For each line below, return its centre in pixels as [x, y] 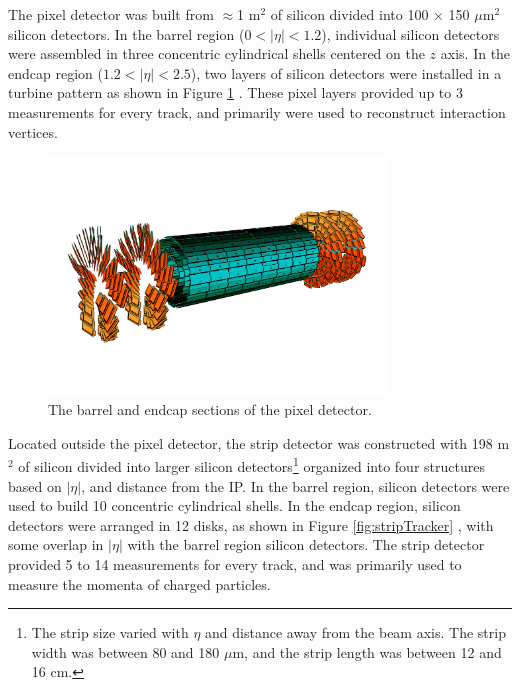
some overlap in [56, 544]
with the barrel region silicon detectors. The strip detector [306, 544]
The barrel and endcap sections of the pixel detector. [210, 409]
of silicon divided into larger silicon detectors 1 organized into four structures [251, 465]
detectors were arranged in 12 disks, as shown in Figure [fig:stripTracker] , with [251, 524]
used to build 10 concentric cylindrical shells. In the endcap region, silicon [234, 505]
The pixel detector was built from [111, 14]
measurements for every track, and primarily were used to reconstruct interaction [257, 111]
